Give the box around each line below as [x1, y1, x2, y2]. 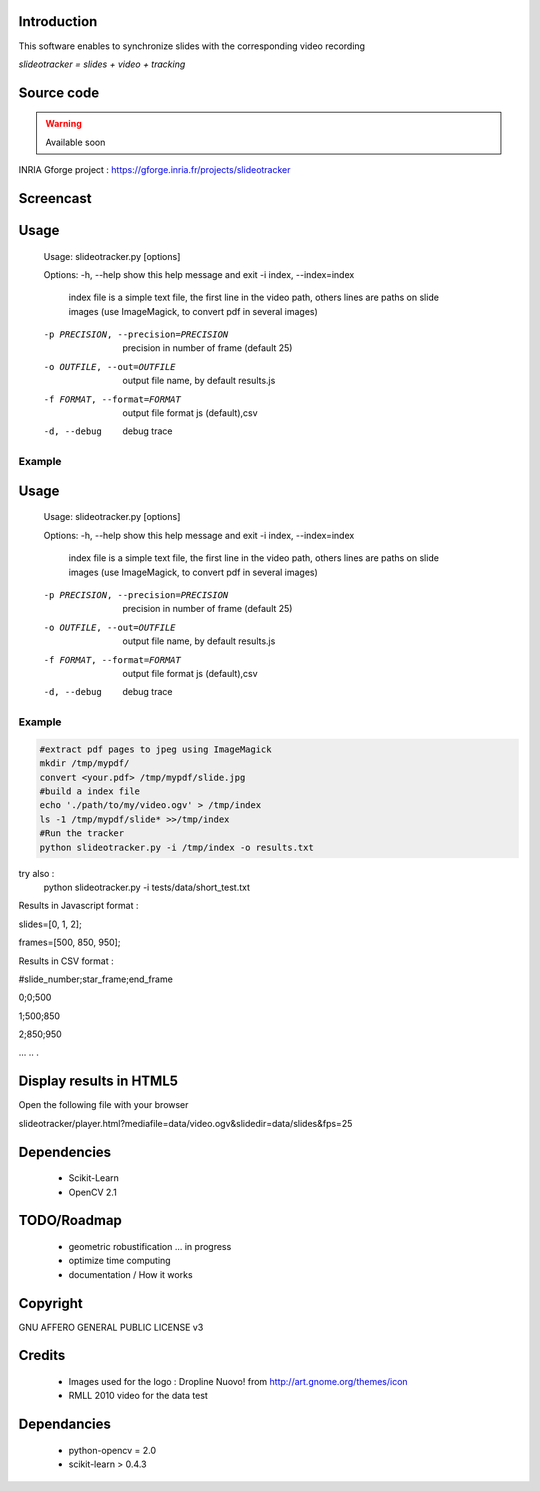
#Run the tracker [39, 828, 125, 839]
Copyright [18, 1295, 84, 1312]
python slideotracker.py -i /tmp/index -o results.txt [39, 841, 314, 853]
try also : [18, 867, 55, 879]
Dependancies [18, 1416, 112, 1433]
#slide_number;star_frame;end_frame [18, 973, 174, 985]
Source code [18, 84, 100, 101]
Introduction [18, 13, 98, 30]
